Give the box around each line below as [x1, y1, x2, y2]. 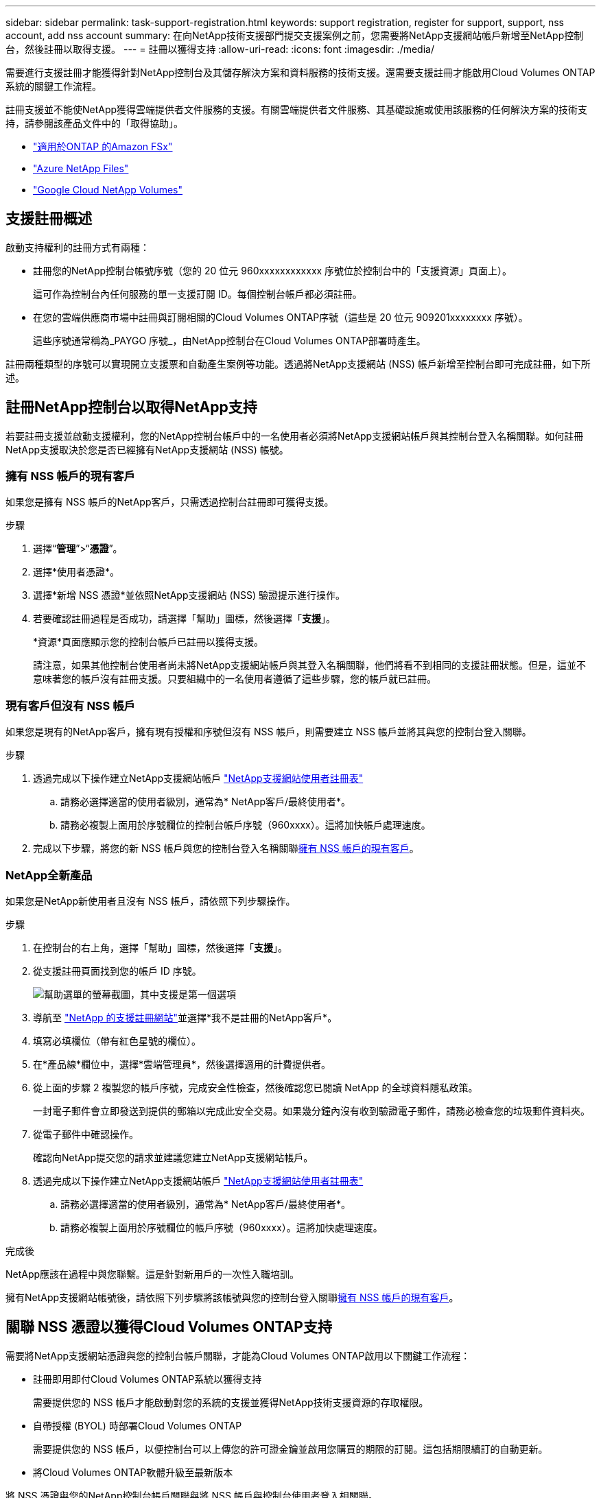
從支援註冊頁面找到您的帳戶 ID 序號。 [33, 964, 202, 977]
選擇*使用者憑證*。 [33, 566, 120, 578]
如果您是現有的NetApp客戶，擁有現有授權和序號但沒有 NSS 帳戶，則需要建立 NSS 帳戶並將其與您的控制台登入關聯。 [5, 726, 532, 738]
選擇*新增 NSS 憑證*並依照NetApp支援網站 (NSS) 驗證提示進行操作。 [33, 589, 346, 602]
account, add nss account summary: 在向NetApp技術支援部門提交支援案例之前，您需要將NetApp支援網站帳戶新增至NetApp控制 [5, 29, 584, 41]
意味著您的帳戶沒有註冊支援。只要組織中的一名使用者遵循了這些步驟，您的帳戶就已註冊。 [33, 673, 436, 685]
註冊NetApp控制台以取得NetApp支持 [5, 399, 257, 416]
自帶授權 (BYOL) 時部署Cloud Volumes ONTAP [33, 1419, 242, 1431]
